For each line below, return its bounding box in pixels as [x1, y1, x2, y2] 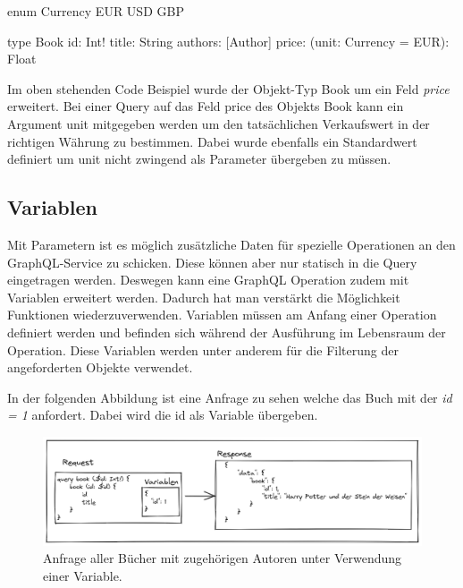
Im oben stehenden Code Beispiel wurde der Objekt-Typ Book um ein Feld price [7, 79, 450, 98]
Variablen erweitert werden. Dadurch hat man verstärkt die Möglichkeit [7, 287, 400, 306]
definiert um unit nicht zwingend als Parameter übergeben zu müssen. [7, 149, 391, 168]
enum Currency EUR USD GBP [7, 2, 184, 20]
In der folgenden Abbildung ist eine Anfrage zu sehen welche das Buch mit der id [7, 388, 452, 406]
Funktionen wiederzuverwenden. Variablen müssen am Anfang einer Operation [7, 305, 437, 324]
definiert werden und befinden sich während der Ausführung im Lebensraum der [7, 322, 446, 341]
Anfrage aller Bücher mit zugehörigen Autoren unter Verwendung [43, 549, 402, 567]
